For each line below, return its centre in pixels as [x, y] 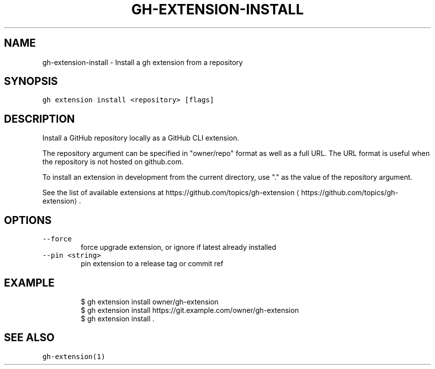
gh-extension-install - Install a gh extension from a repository [143, 62]
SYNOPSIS [31, 81]
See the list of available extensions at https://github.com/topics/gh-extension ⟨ [171, 193]
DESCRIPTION [39, 119]
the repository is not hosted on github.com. [113, 162]
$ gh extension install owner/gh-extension [150, 301]
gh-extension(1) [74, 356]
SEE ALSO [29, 338]
